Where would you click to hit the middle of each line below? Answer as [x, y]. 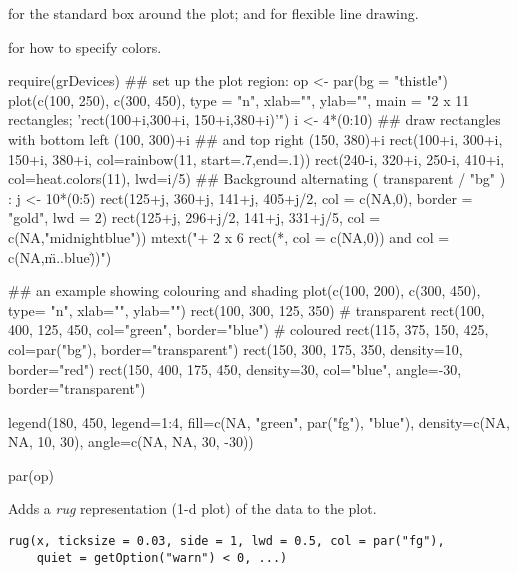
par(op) [31, 474]
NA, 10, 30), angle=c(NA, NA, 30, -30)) [131, 441]
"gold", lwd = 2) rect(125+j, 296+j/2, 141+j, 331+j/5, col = [194, 217]
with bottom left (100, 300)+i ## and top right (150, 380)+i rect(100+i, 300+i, [255, 138]
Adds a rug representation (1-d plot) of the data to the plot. [192, 508]
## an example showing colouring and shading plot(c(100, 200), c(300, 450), [244, 290]
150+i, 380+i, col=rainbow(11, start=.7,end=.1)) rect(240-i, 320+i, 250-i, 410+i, [256, 158]
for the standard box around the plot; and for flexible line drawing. [213, 13]
